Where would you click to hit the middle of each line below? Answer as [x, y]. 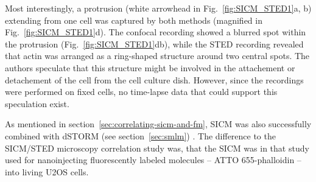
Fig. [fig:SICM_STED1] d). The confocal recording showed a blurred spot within [156, 32]
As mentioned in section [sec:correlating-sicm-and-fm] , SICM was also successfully [158, 124]
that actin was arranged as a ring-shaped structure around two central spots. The [157, 56]
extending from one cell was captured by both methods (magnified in [134, 20]
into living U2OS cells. [47, 171]
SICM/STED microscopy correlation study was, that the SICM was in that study [157, 148]
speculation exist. [37, 103]
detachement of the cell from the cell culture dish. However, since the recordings [154, 79]
